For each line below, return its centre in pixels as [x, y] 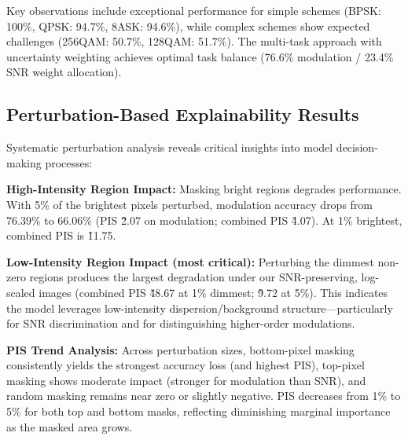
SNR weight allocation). [64, 72]
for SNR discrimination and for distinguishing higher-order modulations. [181, 323]
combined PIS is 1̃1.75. [61, 235]
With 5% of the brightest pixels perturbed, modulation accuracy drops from [190, 204]
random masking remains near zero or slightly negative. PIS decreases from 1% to [204, 396]
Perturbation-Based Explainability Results [183, 114]
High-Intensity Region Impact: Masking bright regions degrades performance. [204, 189]
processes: [69, 162]
